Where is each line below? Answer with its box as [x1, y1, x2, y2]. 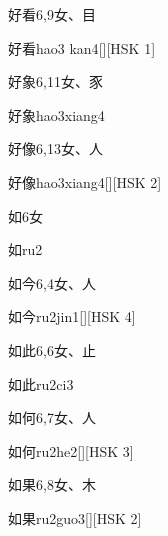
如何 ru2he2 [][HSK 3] [8, 440, 134, 461]
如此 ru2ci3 [8, 373, 74, 394]
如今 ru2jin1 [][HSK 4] [8, 306, 136, 327]
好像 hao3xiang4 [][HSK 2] [8, 171, 162, 192]
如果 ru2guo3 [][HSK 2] [8, 507, 142, 528]
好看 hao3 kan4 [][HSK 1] [8, 37, 156, 58]
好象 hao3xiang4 [8, 104, 105, 125]
